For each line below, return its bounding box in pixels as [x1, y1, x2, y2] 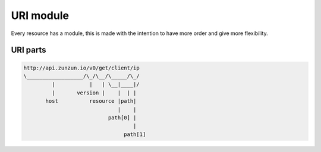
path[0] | [108, 114, 137, 121]
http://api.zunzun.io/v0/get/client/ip [23, 64, 140, 71]
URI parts [11, 45, 46, 55]
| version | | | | [51, 89, 137, 96]
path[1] [124, 131, 146, 138]
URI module [11, 9, 70, 22]
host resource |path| [45, 98, 137, 104]
